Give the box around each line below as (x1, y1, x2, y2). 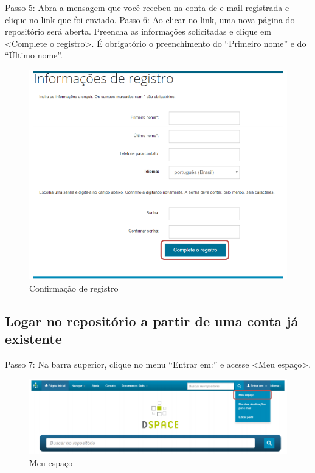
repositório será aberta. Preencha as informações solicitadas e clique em (5, 25, 271, 38)
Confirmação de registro (29, 282, 119, 295)
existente (5, 329, 62, 348)
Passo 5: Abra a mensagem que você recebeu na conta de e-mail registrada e (5, 1, 289, 13)
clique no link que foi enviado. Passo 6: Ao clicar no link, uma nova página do (5, 13, 295, 26)
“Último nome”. (5, 49, 63, 61)
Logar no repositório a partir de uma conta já (5, 312, 299, 330)
